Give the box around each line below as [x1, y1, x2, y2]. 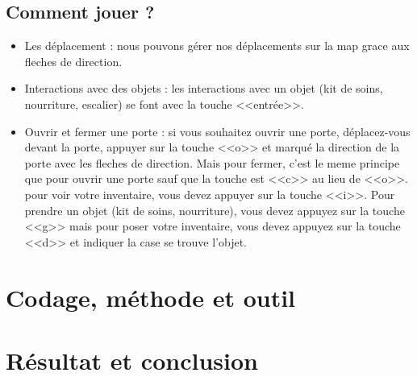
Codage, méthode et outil [6, 280, 296, 313]
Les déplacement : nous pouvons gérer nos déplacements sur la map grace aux [24, 37, 410, 54]
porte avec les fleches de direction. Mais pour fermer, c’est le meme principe [24, 154, 400, 171]
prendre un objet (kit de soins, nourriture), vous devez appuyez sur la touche [24, 201, 405, 218]
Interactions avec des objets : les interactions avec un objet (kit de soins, [24, 80, 383, 97]
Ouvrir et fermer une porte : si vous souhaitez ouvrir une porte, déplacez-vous [24, 122, 411, 139]
